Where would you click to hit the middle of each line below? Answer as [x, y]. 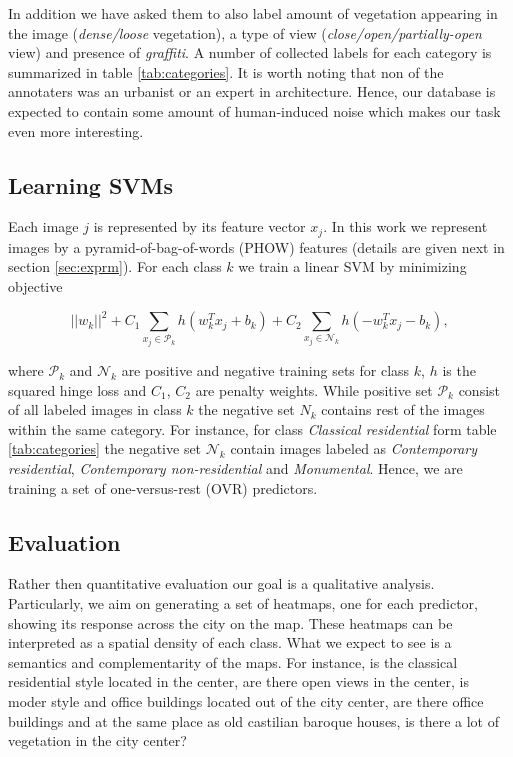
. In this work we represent [405, 226]
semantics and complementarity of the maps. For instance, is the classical [233, 661]
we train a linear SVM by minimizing [352, 266]
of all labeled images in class [95, 409]
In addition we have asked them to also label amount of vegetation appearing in [253, 13]
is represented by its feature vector [199, 226]
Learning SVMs [91, 184]
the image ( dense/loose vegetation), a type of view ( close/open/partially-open [245, 32]
